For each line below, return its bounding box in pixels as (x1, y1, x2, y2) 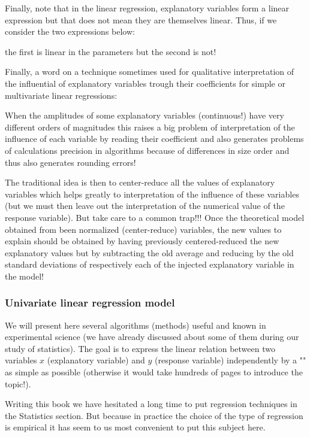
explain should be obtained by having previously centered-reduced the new (5, 235, 279, 247)
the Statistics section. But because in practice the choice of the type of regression (5, 409, 303, 421)
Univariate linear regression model (5, 295, 175, 310)
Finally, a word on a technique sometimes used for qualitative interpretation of (5, 65, 294, 78)
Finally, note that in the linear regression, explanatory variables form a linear (5, 2, 290, 14)
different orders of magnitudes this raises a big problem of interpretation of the (5, 120, 295, 133)
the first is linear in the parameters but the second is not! (5, 45, 216, 57)
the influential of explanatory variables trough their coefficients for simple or (5, 77, 285, 89)
